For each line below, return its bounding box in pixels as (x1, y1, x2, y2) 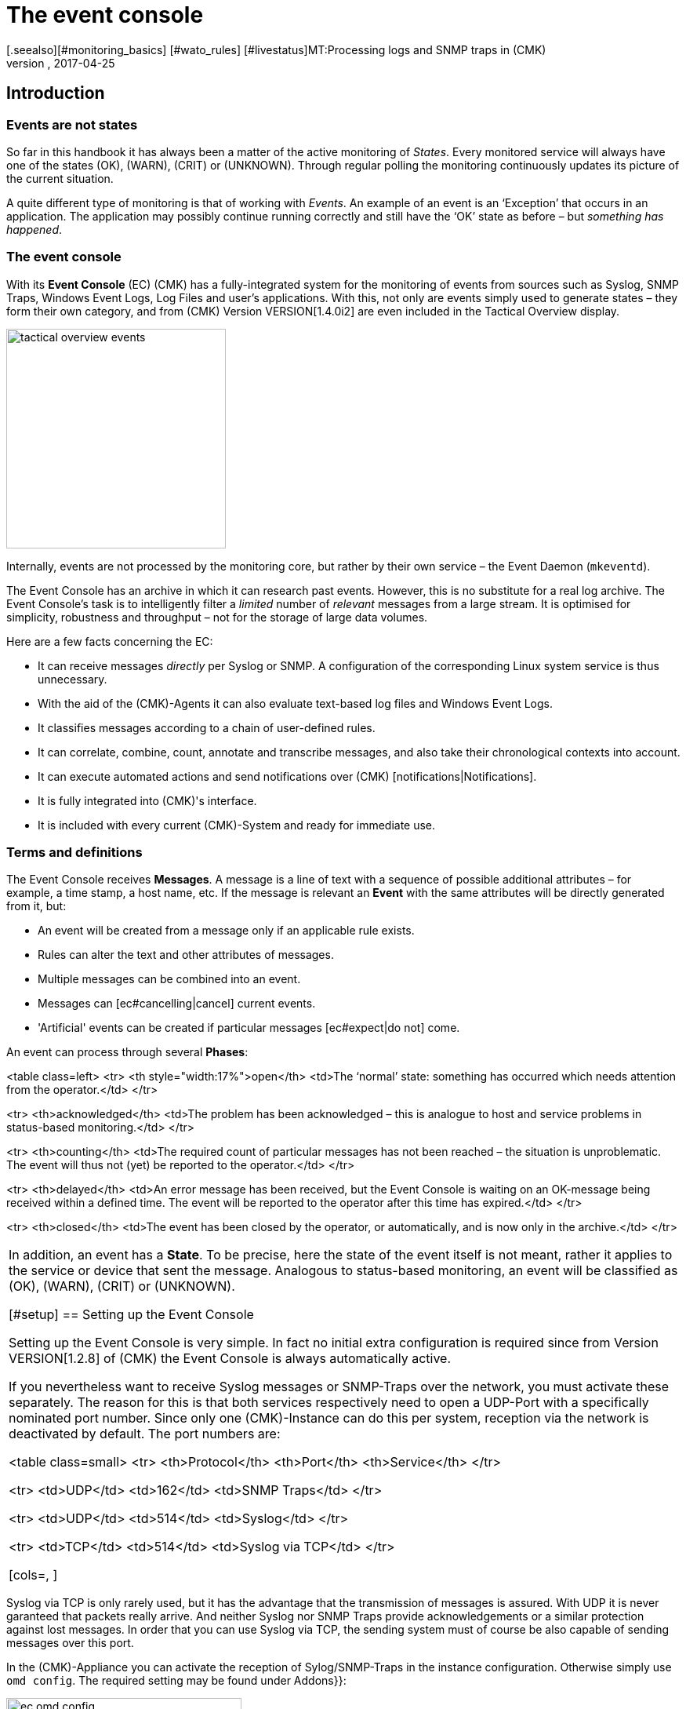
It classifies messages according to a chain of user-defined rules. (38, 720, 376, 734)
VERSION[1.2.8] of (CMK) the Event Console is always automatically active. (9, 1350, 452, 1367)
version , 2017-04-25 (6, 56, 115, 70)
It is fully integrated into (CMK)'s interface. (38, 793, 257, 807)
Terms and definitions (6, 844, 143, 861)
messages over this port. (6, 1636, 134, 1650)
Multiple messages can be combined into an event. (38, 972, 301, 986)
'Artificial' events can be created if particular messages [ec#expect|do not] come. (38, 1021, 460, 1035)
